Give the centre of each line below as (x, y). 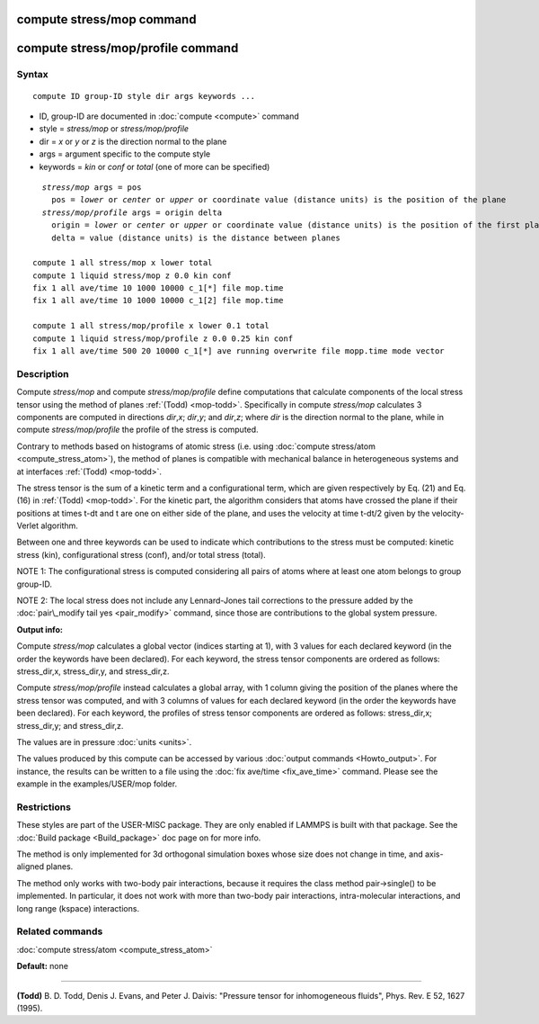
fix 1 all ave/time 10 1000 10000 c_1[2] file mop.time (158, 301)
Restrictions (44, 807)
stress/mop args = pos (92, 187)
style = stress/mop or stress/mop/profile (114, 129)
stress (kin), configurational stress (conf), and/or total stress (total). (141, 554)
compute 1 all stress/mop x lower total (123, 263)
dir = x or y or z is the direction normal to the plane (133, 141)
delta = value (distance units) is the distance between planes (195, 238)
